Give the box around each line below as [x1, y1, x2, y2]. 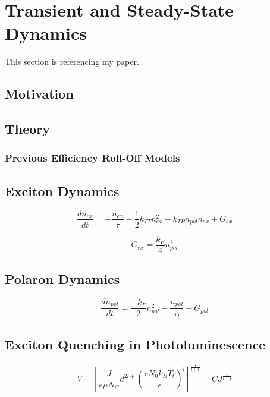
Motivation [5, 84, 74, 103]
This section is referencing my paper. [5, 55, 139, 68]
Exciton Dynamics [5, 181, 120, 200]
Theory [5, 119, 51, 138]
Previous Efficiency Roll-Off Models [5, 150, 180, 165]
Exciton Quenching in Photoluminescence [5, 335, 266, 354]
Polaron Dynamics [5, 270, 120, 288]
